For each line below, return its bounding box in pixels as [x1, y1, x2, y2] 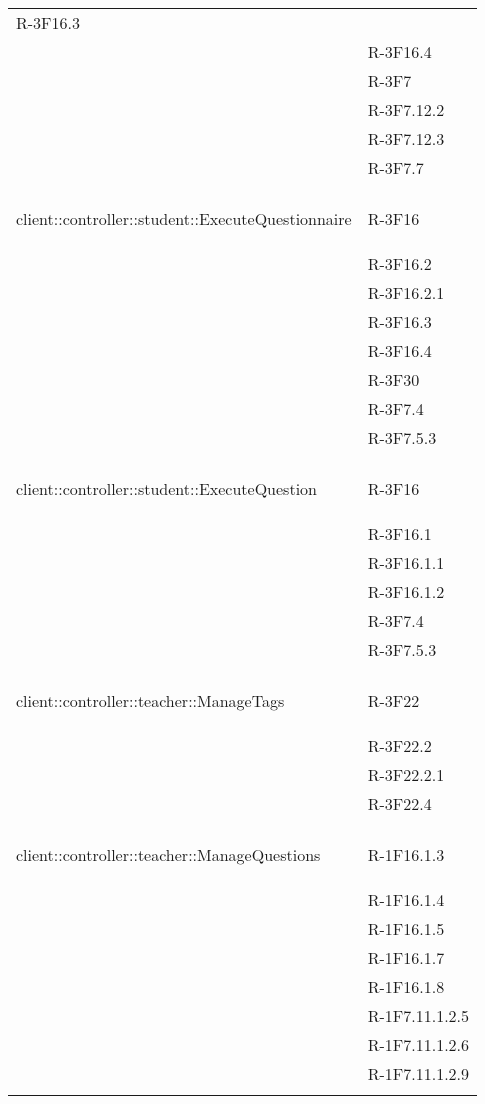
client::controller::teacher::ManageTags [16, 689, 285, 712]
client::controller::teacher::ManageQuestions [16, 843, 321, 866]
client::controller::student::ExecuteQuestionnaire [16, 207, 352, 230]
